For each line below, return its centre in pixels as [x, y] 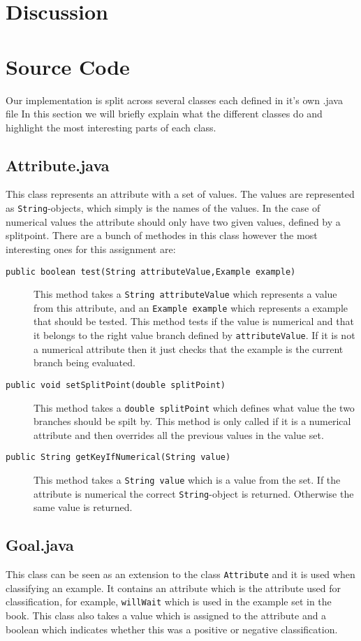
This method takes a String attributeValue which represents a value [185, 294]
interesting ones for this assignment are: [91, 249]
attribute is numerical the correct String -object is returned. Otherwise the [194, 493]
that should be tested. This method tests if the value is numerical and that [194, 321]
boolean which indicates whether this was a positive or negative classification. [172, 629]
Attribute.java [58, 165]
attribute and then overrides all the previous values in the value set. [179, 434]
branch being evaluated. [84, 362]
